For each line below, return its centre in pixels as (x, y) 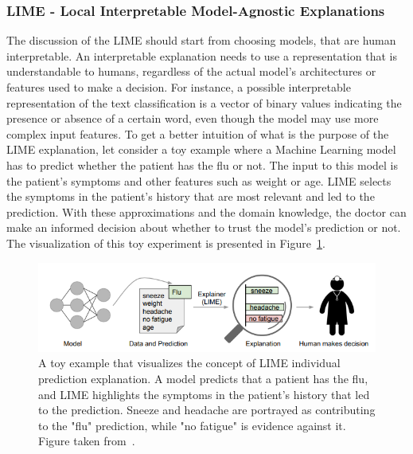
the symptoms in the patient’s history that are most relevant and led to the (191, 196)
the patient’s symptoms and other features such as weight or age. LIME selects (199, 180)
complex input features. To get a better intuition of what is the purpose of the (198, 133)
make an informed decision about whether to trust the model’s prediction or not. (204, 227)
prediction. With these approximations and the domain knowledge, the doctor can (206, 211)
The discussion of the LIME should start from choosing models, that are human (201, 40)
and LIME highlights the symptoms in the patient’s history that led (204, 394)
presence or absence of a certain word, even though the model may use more (193, 118)
